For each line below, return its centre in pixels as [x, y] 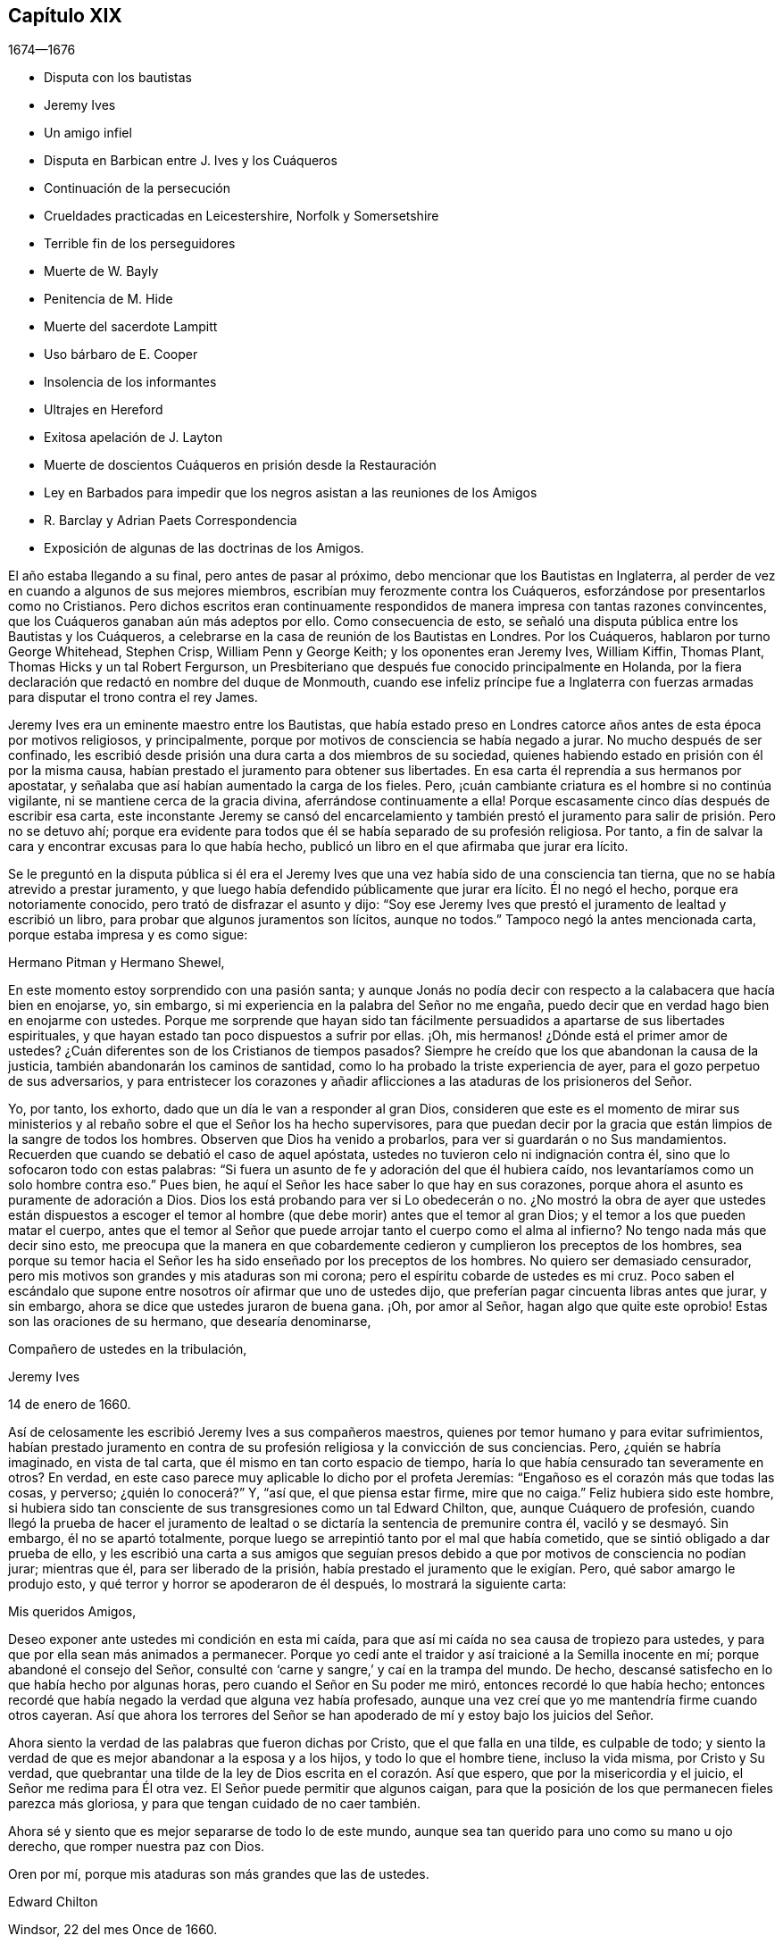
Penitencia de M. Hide [108, 299]
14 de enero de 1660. [70, 1405]
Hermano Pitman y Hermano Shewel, [117, 963]
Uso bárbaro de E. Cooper [121, 355]
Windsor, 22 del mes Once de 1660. [113, 1930]
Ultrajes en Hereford [104, 410]
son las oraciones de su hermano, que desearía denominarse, [190, 1322]
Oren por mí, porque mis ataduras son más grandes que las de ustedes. [219, 1874]
